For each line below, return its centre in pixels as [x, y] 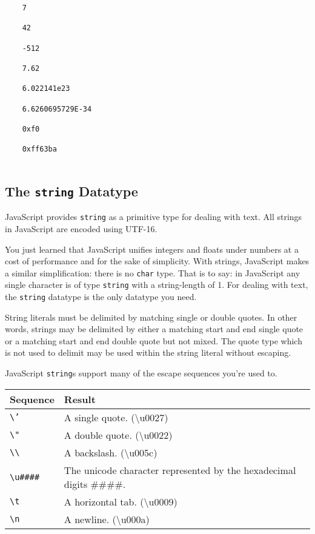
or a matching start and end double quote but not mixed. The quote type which [154, 340]
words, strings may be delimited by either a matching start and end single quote [154, 329]
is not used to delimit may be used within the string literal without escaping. [148, 352]
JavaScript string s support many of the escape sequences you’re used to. [141, 373]
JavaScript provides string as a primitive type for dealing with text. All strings [154, 217]
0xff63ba [39, 149]
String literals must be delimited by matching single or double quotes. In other [151, 317]
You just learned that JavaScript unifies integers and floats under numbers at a [152, 249]
